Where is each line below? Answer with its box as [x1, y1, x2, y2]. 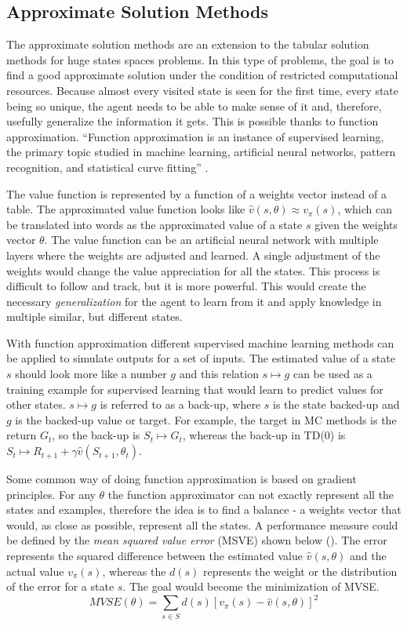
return [6, 427, 37, 443]
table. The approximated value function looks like [6, 201, 245, 217]
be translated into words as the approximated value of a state [6, 216, 303, 232]
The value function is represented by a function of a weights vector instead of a [6, 185, 387, 202]
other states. [6, 396, 66, 413]
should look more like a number [15, 366, 167, 382]
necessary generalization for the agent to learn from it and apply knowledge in [6, 293, 382, 309]
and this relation [179, 366, 259, 382]
